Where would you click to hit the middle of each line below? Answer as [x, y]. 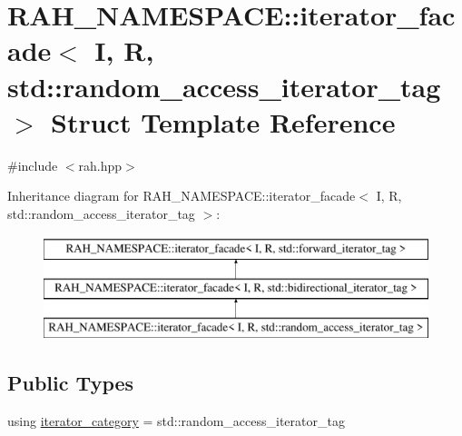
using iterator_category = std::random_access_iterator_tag [176, 420]
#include [33, 165]
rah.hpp [100, 165]
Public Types [71, 382]
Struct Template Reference [223, 121]
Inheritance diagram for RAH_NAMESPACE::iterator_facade [182, 196]
